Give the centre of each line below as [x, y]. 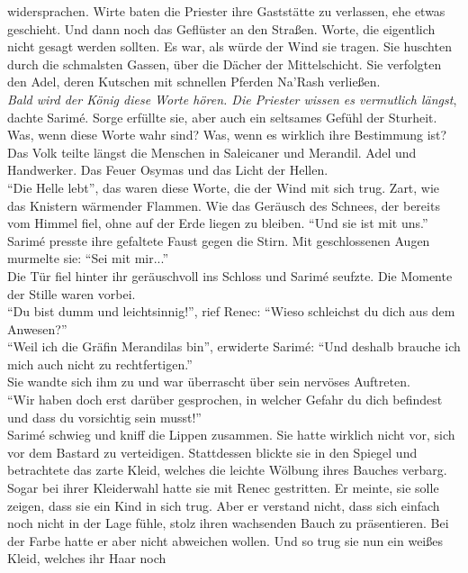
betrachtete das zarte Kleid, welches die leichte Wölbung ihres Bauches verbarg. [227, 470]
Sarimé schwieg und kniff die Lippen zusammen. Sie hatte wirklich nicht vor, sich [231, 435]
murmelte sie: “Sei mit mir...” [88, 258]
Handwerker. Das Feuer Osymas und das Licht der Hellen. [168, 170]
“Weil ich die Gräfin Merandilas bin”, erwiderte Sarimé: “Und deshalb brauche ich [234, 346]
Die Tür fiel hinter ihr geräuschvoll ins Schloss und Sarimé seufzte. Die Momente [230, 275]
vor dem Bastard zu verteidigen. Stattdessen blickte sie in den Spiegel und [212, 452]
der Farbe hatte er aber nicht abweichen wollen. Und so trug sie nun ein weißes [225, 540]
